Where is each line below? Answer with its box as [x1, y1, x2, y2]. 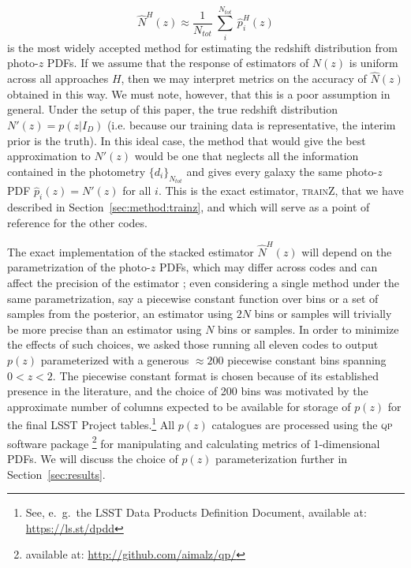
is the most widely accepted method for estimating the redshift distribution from [7, 39, 398, 55]
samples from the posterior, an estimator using [7, 305, 233, 322]
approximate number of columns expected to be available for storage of [7, 398, 351, 414]
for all [122, 182, 151, 199]
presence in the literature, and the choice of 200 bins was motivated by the [7, 383, 368, 399]
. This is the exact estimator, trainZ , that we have [158, 182, 404, 199]
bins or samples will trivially [254, 305, 392, 322]
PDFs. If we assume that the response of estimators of [47, 54, 309, 71]
